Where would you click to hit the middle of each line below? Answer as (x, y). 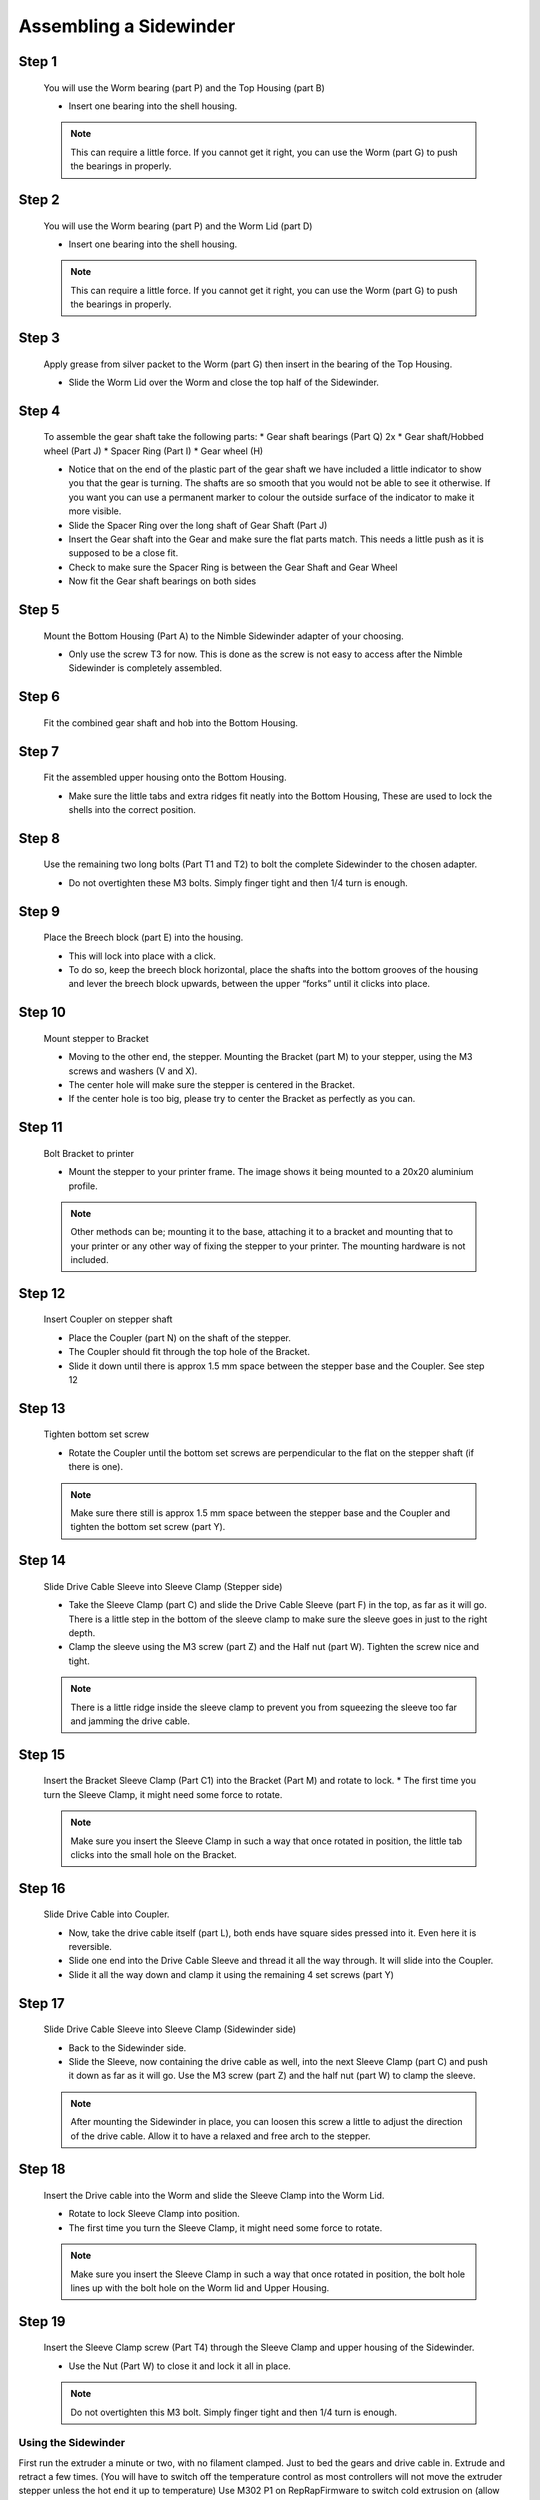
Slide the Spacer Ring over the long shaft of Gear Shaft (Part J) (198, 525)
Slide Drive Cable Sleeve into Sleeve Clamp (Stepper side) (163, 1586)
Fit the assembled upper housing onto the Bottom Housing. (165, 777)
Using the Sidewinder (72, 2443)
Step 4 (39, 410)
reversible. (90, 1947)
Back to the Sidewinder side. (127, 2047)
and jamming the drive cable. (130, 1721)
